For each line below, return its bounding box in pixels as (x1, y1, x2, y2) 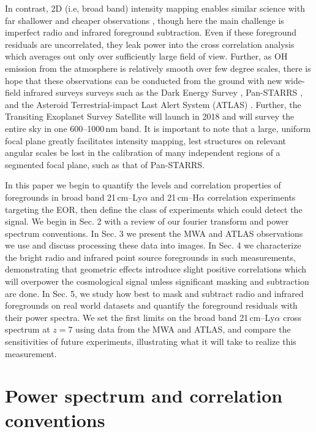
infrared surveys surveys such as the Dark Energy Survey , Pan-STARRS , (23, 86, 303, 99)
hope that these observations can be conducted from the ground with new (5, 74, 282, 87)
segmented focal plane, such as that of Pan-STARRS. (5, 158, 205, 171)
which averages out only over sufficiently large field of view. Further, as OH (5, 50, 288, 63)
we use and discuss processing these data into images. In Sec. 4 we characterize (5, 239, 301, 252)
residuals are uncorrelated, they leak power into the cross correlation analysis (5, 37, 295, 50)
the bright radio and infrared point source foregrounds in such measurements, (5, 250, 296, 263)
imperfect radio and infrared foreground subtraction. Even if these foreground (5, 26, 297, 39)
